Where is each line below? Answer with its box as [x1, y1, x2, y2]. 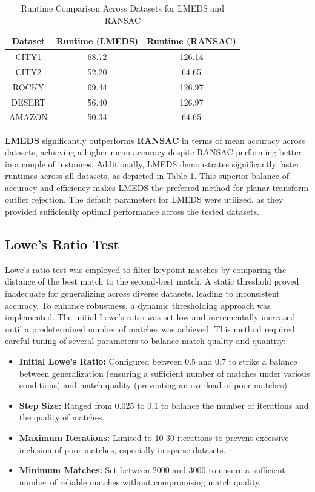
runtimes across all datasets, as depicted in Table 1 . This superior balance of [5, 169, 289, 182]
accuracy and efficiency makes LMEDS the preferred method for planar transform [5, 181, 309, 194]
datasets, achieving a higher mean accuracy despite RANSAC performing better [5, 146, 302, 158]
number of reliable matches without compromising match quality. [19, 475, 262, 488]
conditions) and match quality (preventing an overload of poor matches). [19, 379, 290, 391]
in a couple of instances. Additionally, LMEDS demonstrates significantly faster [5, 157, 300, 170]
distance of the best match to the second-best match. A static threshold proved [5, 275, 299, 288]
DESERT [11, 95, 46, 108]
